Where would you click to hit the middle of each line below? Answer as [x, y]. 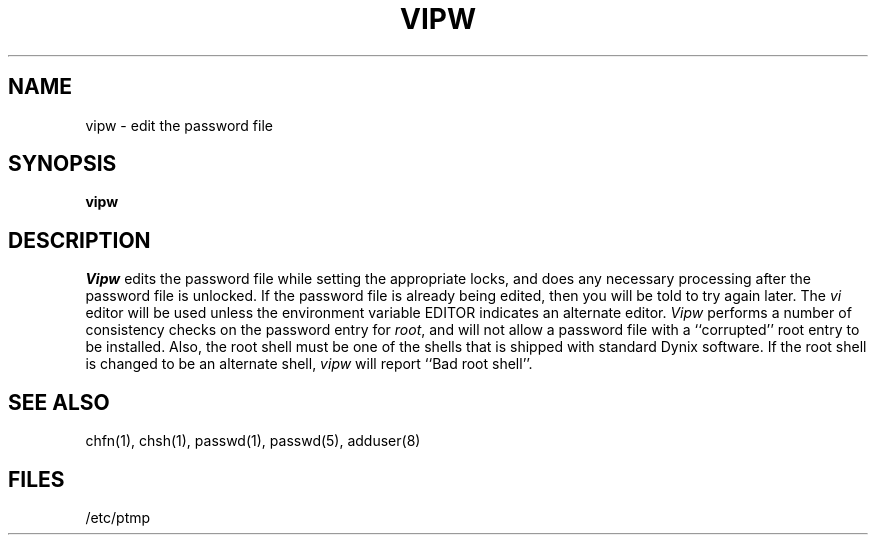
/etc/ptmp [118, 517]
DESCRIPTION [79, 240]
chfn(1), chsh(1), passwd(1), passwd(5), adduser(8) [253, 441]
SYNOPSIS [62, 164]
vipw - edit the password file [179, 125]
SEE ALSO [59, 402]
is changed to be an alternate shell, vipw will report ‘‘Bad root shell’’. [309, 364]
